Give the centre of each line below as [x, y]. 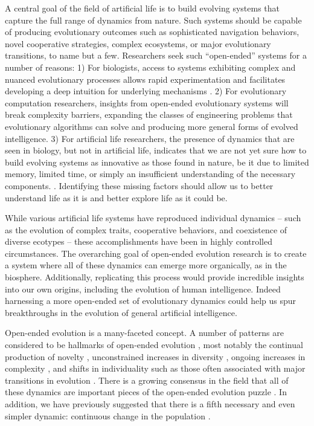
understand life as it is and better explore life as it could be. [116, 197]
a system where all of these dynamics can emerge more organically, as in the [146, 265]
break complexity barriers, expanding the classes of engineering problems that [149, 115]
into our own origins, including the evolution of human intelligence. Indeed [143, 289]
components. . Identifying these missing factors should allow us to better [139, 185]
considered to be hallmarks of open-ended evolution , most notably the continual [154, 345]
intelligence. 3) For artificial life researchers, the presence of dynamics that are [150, 138]
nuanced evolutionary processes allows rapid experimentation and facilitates [145, 79]
